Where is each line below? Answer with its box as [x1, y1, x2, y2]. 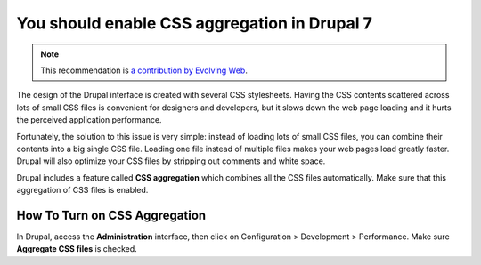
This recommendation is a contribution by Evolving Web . [40, 65, 249, 76]
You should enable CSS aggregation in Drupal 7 [16, 13, 373, 33]
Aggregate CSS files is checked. [16, 244, 137, 254]
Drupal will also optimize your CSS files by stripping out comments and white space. [16, 156, 326, 166]
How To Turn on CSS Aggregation [16, 207, 207, 222]
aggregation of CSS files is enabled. [16, 185, 149, 196]
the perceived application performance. [16, 115, 162, 125]
